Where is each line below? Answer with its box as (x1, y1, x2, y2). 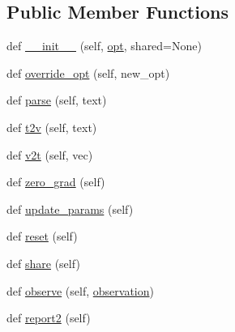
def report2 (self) (6, 309, 91, 326)
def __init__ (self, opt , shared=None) (6, 37, 202, 54)
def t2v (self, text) (6, 118, 97, 135)
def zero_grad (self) (6, 173, 105, 190)
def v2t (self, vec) (6, 146, 93, 163)
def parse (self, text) (6, 92, 107, 109)
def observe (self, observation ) (6, 282, 154, 299)
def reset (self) (6, 228, 78, 245)
